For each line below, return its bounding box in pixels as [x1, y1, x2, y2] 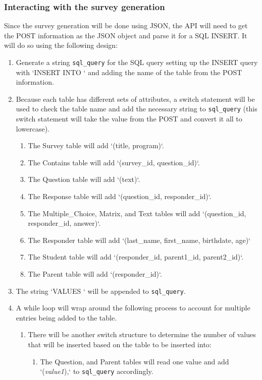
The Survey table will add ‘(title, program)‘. [28, 140, 164, 151]
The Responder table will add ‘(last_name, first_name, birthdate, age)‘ [28, 234, 250, 245]
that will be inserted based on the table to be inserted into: [28, 339, 212, 350]
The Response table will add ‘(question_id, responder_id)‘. [28, 191, 212, 202]
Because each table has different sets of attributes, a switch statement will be [16, 93, 255, 104]
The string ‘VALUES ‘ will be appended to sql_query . [16, 285, 186, 296]
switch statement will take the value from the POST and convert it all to [16, 113, 242, 124]
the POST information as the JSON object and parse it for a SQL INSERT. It [4, 30, 247, 40]
